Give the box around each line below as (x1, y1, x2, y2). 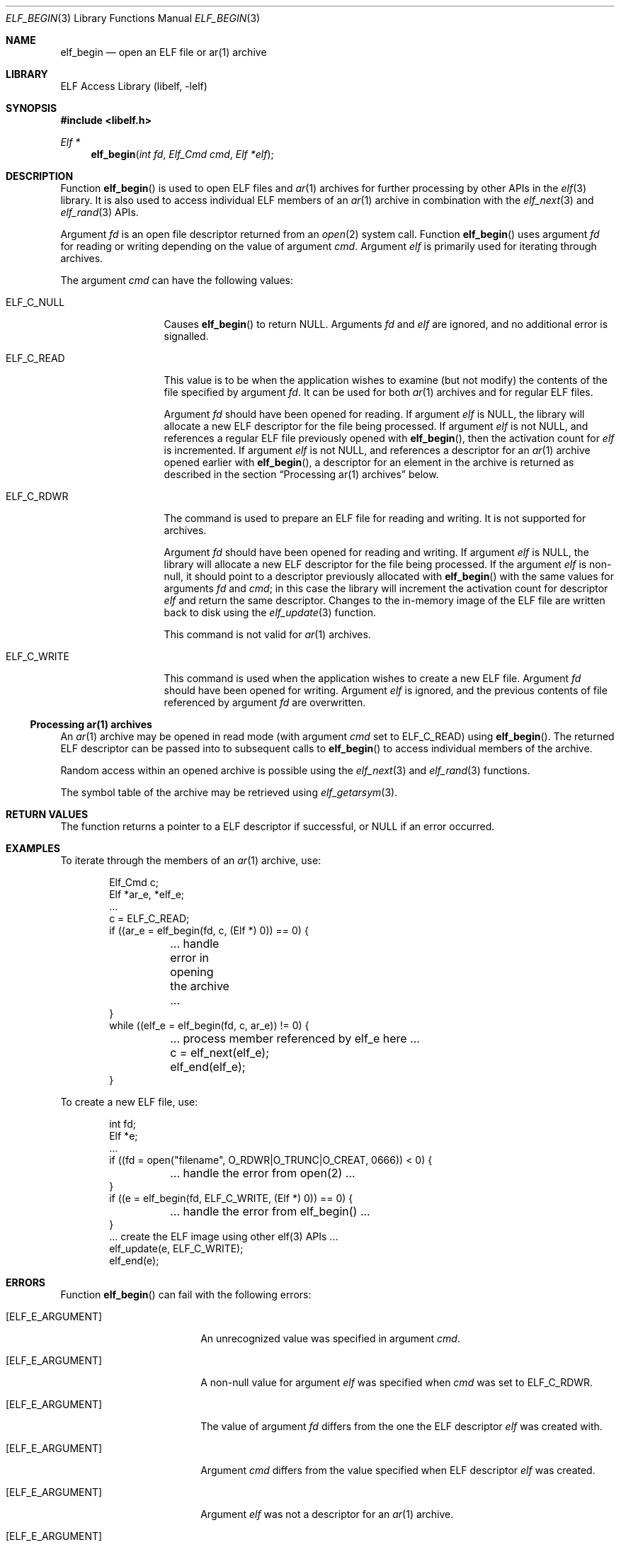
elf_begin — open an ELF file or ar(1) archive (60, 46, 267, 58)
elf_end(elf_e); (170, 1060, 246, 1074)
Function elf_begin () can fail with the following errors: (60, 1288, 312, 1300)
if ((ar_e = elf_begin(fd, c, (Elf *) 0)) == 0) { (109, 924, 309, 936)
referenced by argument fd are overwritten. (164, 696, 366, 708)
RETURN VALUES (6, 808, 89, 820)
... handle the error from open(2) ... (170, 1166, 355, 1180)
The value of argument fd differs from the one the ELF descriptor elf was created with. (200, 1420, 603, 1432)
